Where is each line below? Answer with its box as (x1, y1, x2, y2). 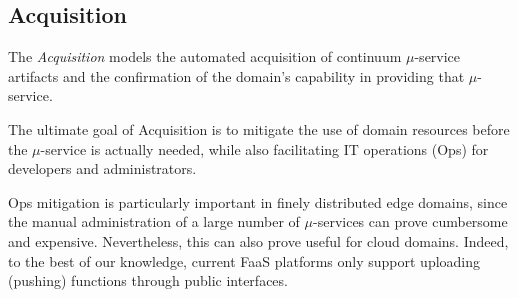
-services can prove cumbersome (313, 211, 508, 232)
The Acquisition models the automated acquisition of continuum (8, 46, 402, 67)
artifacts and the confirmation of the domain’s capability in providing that (8, 65, 465, 86)
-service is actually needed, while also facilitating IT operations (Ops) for (40, 138, 489, 159)
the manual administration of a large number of (8, 211, 300, 232)
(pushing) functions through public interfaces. (8, 270, 288, 291)
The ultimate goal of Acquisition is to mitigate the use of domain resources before (8, 118, 510, 139)
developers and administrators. (8, 158, 197, 179)
